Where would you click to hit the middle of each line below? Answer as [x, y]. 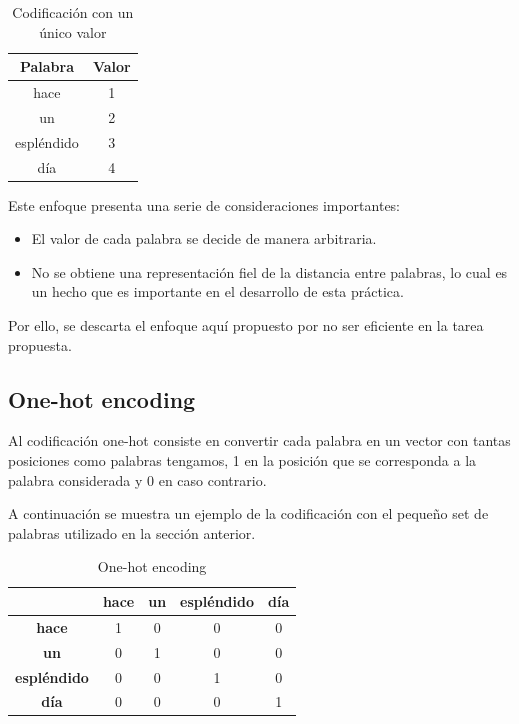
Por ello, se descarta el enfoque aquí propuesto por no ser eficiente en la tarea [246, 325]
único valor [73, 31]
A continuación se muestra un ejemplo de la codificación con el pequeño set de [248, 513]
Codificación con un [73, 12]
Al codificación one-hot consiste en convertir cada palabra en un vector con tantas [259, 440]
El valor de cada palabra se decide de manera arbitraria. [204, 238]
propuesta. [40, 344]
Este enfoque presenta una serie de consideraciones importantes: [204, 204]
